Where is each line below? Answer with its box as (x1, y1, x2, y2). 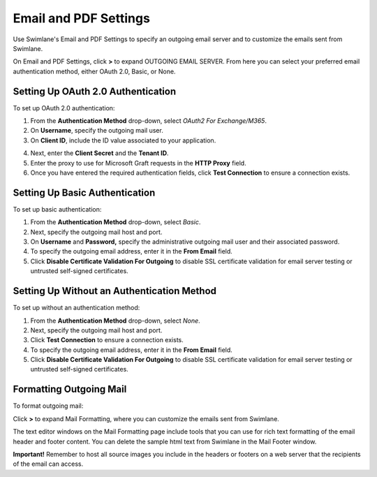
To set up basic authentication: (13, 205, 102, 213)
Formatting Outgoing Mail (13, 383, 127, 395)
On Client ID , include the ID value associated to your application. (30, 136, 216, 145)
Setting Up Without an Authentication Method (13, 285, 216, 297)
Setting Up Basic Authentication (13, 186, 156, 198)
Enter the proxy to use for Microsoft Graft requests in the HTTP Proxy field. (30, 159, 247, 167)
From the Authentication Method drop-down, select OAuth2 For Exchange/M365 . (30, 117, 267, 125)
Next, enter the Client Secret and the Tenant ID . (30, 149, 169, 157)
